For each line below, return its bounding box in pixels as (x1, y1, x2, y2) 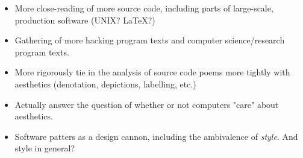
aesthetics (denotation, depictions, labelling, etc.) (14, 77, 196, 90)
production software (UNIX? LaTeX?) (14, 13, 155, 26)
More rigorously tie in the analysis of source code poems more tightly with (14, 66, 290, 78)
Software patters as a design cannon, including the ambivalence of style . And (14, 130, 298, 142)
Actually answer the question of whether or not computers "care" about (14, 98, 279, 110)
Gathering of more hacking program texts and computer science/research (14, 34, 285, 46)
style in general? (14, 142, 75, 154)
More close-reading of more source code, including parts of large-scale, (14, 2, 273, 14)
